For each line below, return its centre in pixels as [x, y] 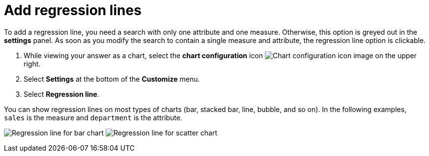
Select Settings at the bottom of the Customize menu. [112, 79]
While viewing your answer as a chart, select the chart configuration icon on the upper [220, 55]
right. [32, 64]
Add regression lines [73, 10]
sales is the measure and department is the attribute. [93, 117]
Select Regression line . [61, 94]
